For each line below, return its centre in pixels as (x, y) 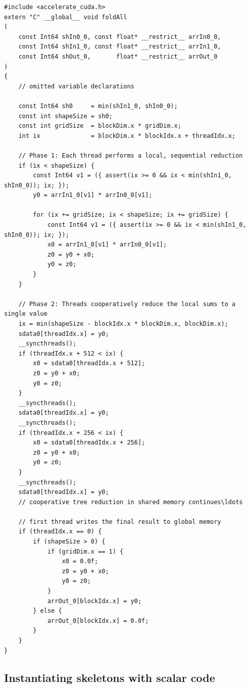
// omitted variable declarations (76, 86)
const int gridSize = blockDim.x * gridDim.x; (100, 126)
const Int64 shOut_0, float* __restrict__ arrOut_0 (118, 56)
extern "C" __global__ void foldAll (66, 17)
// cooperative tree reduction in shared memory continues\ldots (131, 502)
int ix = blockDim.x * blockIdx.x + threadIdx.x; (127, 136)
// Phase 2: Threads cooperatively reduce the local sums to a (127, 304)
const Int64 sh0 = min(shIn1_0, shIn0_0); (98, 106)
